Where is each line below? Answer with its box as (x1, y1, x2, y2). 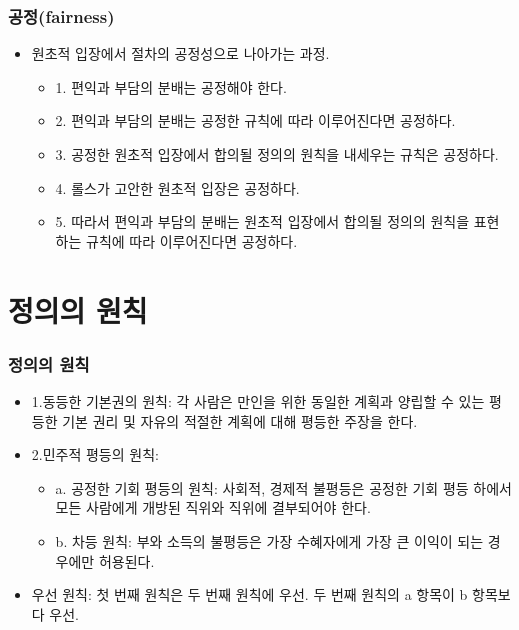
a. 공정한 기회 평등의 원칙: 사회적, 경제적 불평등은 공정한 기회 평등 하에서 (55, 477, 512, 498)
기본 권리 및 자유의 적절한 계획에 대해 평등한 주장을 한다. (62, 410, 418, 431)
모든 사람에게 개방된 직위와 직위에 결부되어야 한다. (55, 497, 371, 518)
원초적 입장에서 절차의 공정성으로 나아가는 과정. (31, 43, 330, 64)
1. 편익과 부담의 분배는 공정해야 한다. (55, 76, 287, 97)
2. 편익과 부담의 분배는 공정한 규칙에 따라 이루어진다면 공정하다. (55, 110, 456, 131)
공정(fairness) (8, 3, 115, 28)
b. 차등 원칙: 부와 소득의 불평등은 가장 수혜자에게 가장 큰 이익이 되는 (55, 530, 484, 551)
